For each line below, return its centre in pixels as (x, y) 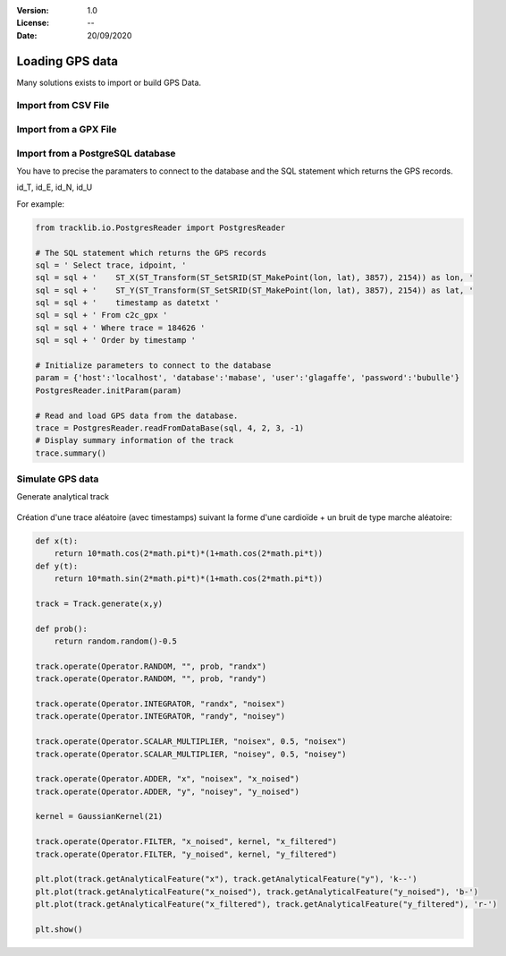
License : (33, 23)
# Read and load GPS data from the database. (137, 415)
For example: (41, 204)
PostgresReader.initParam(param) (109, 390)
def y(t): (57, 566)
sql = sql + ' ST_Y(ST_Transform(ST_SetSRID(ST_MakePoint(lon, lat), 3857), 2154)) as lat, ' (254, 290)
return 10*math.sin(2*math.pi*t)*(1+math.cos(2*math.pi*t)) (189, 579)
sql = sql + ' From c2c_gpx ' (101, 315)
